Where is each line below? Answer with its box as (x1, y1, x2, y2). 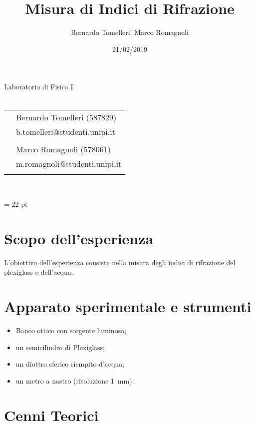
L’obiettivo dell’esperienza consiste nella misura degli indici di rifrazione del (4, 257, 236, 267)
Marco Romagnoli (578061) (16, 143, 111, 155)
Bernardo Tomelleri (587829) (16, 111, 117, 123)
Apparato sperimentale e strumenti (4, 296, 252, 317)
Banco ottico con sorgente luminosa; (15, 325, 127, 336)
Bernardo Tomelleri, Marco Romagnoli (71, 27, 189, 37)
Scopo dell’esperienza (4, 228, 154, 248)
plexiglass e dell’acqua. (4, 267, 73, 277)
